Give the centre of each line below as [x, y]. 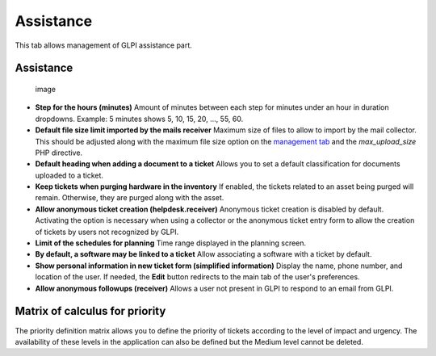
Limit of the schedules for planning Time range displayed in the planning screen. [171, 243]
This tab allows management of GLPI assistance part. [104, 45]
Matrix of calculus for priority [90, 311]
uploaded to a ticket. [69, 175]
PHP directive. [59, 153]
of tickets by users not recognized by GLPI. [107, 232]
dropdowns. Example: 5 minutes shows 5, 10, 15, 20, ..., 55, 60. [139, 119]
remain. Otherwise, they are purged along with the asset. [130, 198]
